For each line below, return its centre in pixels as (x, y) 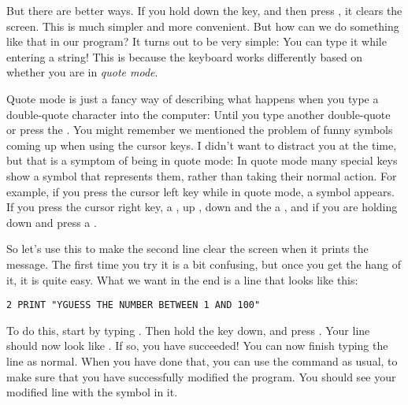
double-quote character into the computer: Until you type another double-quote (198, 114)
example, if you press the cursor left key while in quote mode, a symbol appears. (200, 191)
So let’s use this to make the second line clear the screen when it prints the (187, 249)
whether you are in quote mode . (82, 72)
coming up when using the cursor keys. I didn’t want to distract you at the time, (202, 145)
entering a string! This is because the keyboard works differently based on (185, 56)
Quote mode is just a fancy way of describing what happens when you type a (193, 98)
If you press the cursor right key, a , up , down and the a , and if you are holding (202, 207)
